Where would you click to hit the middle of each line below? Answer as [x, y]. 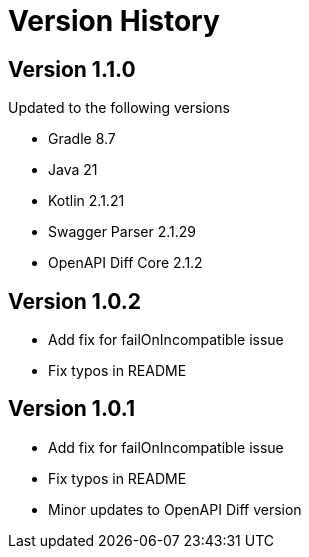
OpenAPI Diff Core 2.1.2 [125, 263]
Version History [114, 21]
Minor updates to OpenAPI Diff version [175, 509]
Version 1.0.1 [72, 409]
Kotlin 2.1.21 [86, 201]
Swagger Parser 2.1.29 [122, 232]
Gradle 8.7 [82, 139]
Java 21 [73, 170]
